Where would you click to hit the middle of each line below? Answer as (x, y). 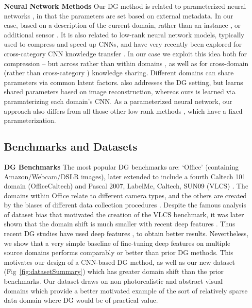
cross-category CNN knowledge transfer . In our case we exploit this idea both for (126, 53)
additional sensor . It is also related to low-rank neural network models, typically (124, 34)
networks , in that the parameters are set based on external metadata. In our (119, 15)
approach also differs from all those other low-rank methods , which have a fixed (123, 111)
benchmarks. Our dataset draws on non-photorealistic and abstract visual (113, 281)
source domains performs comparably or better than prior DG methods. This (119, 252)
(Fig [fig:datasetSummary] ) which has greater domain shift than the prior (114, 271)
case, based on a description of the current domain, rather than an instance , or (122, 25)
